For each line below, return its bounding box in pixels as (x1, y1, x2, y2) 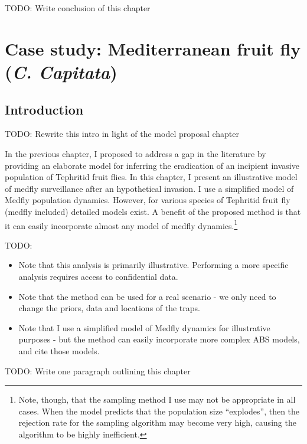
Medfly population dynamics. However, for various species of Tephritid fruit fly (5, 194, 290, 206)
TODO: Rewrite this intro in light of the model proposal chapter (5, 128, 239, 140)
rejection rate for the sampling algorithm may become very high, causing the (18, 416, 296, 429)
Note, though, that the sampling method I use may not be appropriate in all (18, 393, 296, 406)
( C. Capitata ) (5, 59, 117, 84)
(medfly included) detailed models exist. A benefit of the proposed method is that (5, 205, 301, 217)
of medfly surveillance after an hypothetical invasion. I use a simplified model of (5, 182, 294, 194)
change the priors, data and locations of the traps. (18, 302, 200, 314)
